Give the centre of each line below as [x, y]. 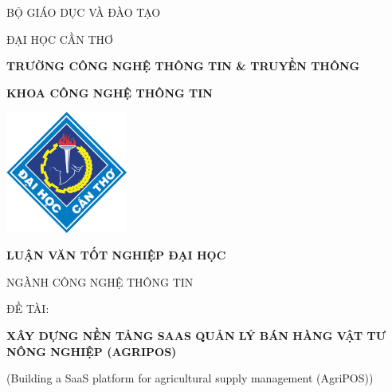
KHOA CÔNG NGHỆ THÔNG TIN [110, 92]
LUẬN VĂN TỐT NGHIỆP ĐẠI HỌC [116, 255]
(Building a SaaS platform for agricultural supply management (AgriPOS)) [190, 378]
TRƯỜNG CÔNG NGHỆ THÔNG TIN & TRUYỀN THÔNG [183, 66]
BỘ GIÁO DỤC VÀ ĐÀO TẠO [84, 12]
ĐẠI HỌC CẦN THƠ [60, 39]
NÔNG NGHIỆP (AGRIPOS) [92, 351]
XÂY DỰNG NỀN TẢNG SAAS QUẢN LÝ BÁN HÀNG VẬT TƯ [196, 335]
